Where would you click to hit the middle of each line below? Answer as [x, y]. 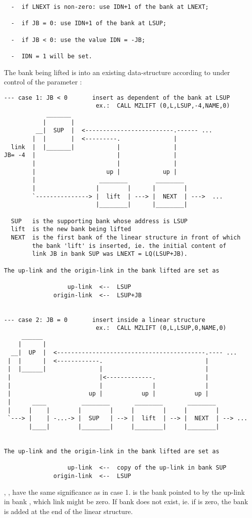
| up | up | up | [108, 394]
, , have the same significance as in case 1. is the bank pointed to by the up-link [125, 492]
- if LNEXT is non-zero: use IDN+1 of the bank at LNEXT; [110, 7]
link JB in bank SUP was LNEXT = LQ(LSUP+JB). [110, 254]
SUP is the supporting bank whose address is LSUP [99, 221]
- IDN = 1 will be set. [52, 56]
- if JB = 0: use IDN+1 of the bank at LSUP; [89, 23]
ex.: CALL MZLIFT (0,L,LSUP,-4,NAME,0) [163, 106]
